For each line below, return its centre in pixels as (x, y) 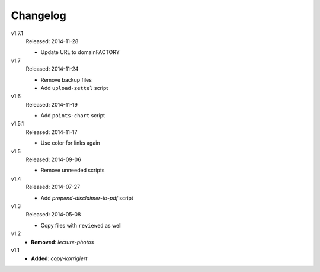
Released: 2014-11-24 (52, 69)
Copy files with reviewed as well (81, 225)
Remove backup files (66, 79)
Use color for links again (70, 143)
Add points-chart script (73, 116)
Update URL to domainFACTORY (80, 52)
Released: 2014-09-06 (53, 159)
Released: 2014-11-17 (52, 132)
